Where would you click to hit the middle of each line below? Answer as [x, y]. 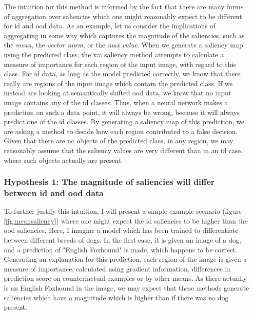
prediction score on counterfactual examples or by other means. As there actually [125, 278]
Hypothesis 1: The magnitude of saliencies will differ [109, 182]
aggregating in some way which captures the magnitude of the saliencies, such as [124, 35]
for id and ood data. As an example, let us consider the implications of [110, 26]
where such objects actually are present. [64, 160]
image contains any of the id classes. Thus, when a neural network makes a [116, 102]
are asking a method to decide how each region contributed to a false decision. [121, 131]
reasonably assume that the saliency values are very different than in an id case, [123, 150]
